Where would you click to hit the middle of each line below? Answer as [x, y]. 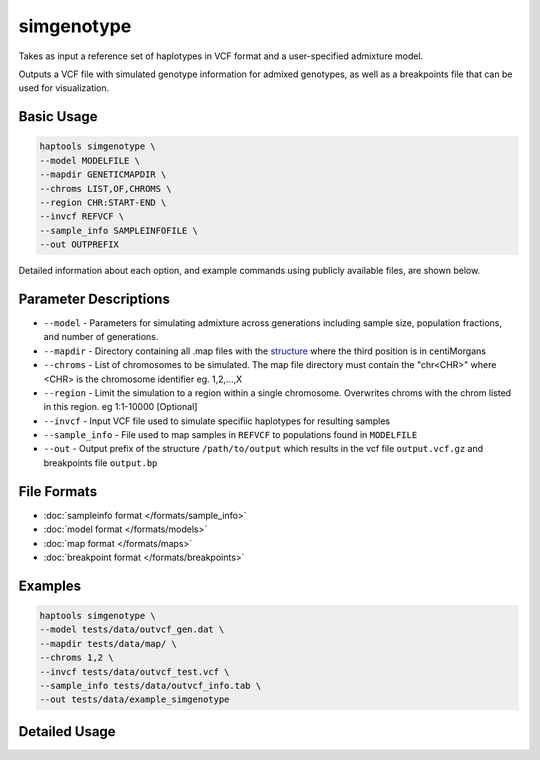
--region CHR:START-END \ [103, 202]
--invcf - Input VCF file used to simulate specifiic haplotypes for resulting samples [216, 421]
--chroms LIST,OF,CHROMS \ [105, 188]
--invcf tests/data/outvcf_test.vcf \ [134, 671]
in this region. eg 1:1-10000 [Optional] [120, 407]
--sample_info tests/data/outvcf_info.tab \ [150, 685]
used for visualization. [64, 88]
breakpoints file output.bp [100, 462]
